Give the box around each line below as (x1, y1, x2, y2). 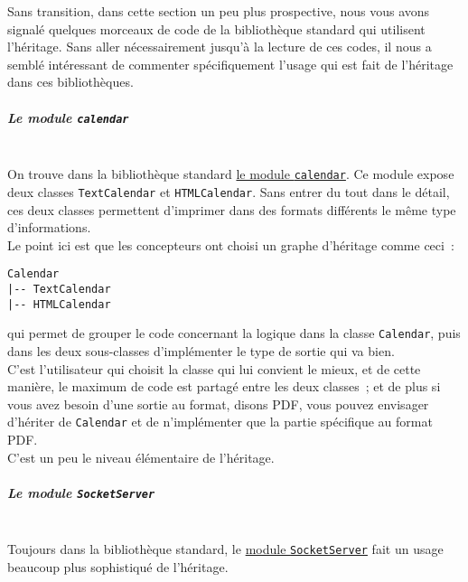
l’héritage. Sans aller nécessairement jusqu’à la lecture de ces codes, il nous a (7, 37, 432, 56)
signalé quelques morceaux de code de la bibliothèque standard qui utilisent (7, 19, 426, 38)
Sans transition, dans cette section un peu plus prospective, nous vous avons (7, 2, 430, 20)
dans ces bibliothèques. (7, 72, 134, 91)
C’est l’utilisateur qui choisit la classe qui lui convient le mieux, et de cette (7, 359, 421, 378)
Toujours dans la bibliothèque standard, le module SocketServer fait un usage (7, 540, 444, 559)
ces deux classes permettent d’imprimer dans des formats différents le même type (7, 200, 456, 219)
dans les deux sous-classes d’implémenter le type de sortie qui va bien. (7, 341, 395, 360)
